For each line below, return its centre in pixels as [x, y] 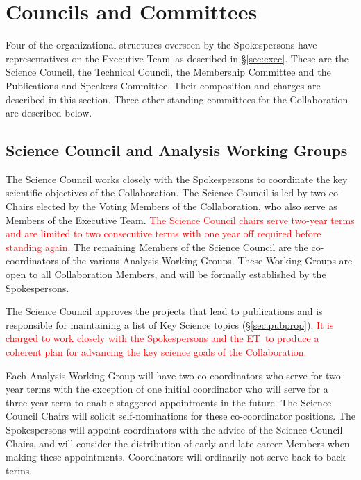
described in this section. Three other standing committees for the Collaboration [177, 99]
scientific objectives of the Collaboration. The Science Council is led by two [166, 192]
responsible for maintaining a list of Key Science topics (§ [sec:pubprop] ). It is [170, 324]
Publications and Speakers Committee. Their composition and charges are [163, 85]
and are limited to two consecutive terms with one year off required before [163, 233]
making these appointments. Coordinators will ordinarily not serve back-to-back [176, 457]
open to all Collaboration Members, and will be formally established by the [166, 274]
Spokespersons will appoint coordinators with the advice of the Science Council [174, 429]
